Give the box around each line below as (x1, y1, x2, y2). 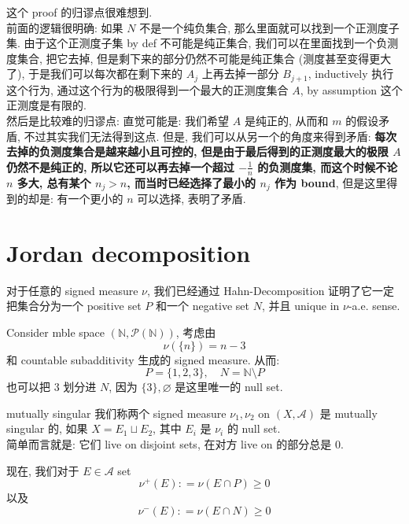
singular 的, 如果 (6, 420, 88, 437)
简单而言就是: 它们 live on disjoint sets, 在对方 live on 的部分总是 (6, 435, 332, 452)
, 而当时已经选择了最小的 (127, 174, 256, 190)
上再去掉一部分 (201, 65, 279, 82)
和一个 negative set (155, 297, 250, 314)
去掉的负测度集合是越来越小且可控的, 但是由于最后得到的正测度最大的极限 (6, 143, 389, 160)
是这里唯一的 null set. (175, 378, 283, 395)
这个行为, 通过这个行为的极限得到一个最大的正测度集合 (6, 81, 289, 98)
